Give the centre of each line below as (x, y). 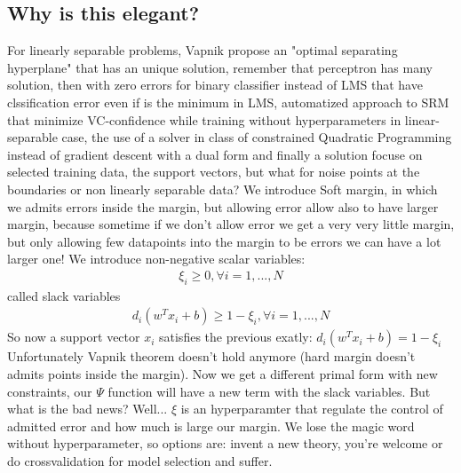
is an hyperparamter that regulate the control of (312, 409)
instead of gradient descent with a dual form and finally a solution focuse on (215, 154)
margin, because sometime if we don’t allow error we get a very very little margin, (231, 224)
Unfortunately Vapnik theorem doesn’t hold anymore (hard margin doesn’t (211, 356)
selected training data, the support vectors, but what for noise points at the (214, 172)
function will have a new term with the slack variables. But (269, 391)
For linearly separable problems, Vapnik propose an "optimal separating (203, 50)
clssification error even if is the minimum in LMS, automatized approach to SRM (228, 102)
